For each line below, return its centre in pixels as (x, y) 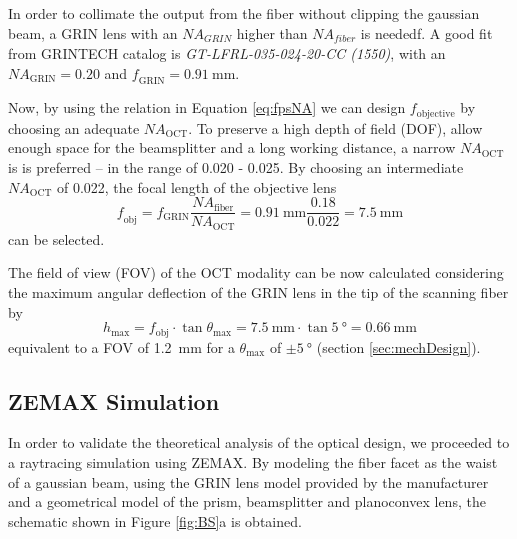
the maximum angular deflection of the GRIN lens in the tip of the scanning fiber (258, 291)
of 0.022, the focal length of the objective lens (196, 186)
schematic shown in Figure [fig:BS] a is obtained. (155, 520)
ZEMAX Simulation (114, 400)
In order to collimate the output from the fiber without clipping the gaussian (244, 13)
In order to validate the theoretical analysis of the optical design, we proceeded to (259, 442)
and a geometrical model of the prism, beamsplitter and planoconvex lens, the (247, 501)
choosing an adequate (74, 127)
